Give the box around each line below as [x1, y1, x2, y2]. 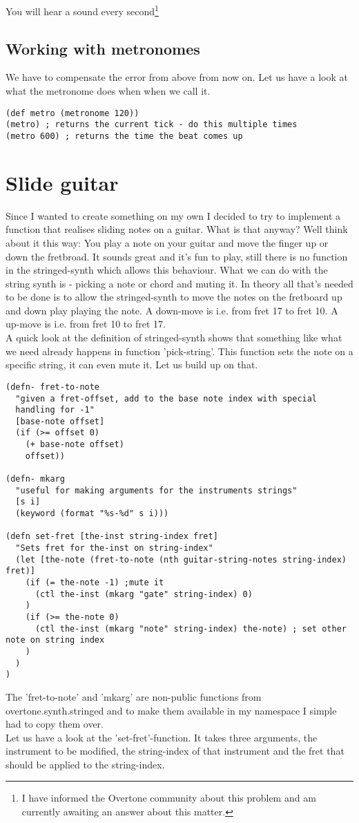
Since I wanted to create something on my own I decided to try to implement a [6, 208, 341, 223]
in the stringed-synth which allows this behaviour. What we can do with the [6, 263, 328, 277]
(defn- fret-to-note [6, 381, 100, 392]
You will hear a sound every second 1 [6, 2, 159, 18]
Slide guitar [6, 168, 119, 196]
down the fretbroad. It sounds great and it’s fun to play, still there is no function [6, 249, 348, 263]
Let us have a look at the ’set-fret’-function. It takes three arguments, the [6, 730, 318, 744]
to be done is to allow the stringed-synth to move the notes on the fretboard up [6, 290, 342, 304]
